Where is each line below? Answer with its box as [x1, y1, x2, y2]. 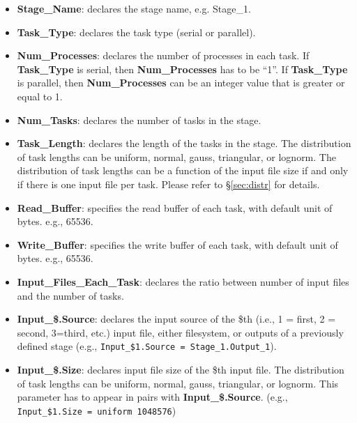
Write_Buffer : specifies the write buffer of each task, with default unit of [17, 237, 338, 252]
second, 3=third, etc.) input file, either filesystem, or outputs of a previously [17, 325, 344, 339]
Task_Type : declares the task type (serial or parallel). [17, 24, 256, 39]
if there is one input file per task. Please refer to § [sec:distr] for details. [17, 176, 320, 191]
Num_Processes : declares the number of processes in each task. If [17, 48, 310, 63]
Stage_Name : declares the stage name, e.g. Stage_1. [17, 1, 251, 15]
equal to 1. [17, 89, 63, 103]
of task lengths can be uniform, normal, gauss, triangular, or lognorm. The [17, 149, 336, 164]
